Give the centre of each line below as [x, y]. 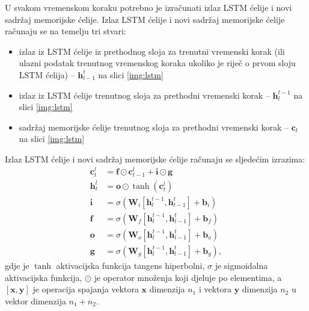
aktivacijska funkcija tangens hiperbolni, [130, 265]
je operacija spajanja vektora [86, 289]
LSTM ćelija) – [47, 74]
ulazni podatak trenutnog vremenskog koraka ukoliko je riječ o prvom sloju [157, 63]
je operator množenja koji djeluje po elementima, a [188, 277]
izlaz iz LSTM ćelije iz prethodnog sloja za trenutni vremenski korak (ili [152, 51]
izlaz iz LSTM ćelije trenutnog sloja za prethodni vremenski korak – [144, 95]
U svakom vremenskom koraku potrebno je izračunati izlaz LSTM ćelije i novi [148, 7]
